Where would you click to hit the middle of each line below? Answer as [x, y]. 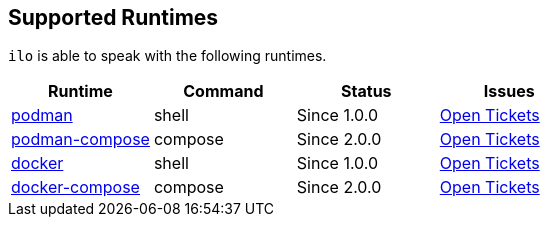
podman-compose [80, 139]
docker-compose [75, 187]
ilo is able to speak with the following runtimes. [167, 56]
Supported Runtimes [113, 17]
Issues [509, 91]
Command [223, 91]
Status [366, 91]
